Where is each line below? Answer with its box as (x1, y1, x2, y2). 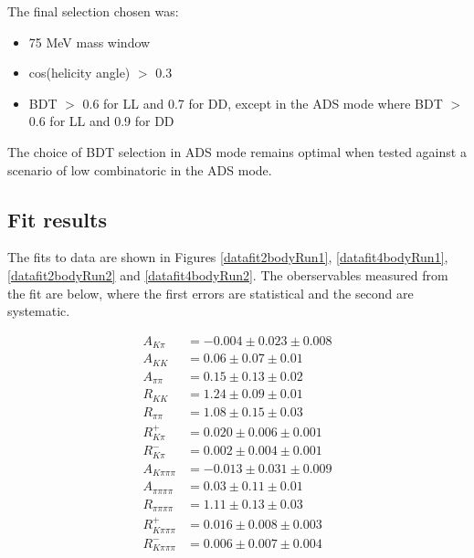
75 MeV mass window (28, 32, 151, 51)
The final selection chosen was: (7, 2, 179, 20)
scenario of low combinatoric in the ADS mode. (7, 160, 272, 179)
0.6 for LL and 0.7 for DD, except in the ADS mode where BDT (82, 93, 443, 112)
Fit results (7, 205, 107, 233)
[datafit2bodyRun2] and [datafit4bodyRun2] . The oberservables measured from (7, 265, 448, 284)
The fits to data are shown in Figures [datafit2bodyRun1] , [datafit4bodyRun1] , (7, 247, 448, 267)
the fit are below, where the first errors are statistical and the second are (7, 283, 414, 302)
